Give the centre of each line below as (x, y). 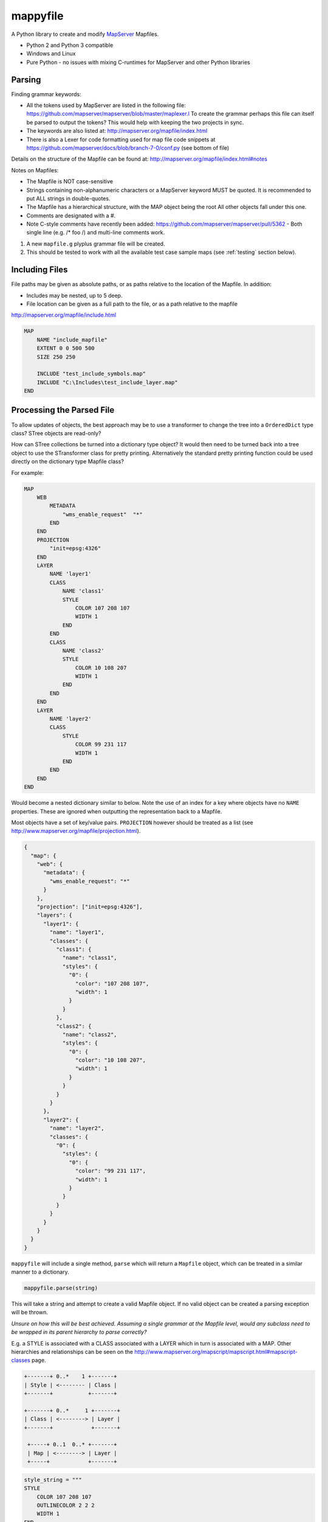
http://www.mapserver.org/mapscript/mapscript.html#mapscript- (216, 1352)
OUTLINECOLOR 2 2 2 (66, 1505)
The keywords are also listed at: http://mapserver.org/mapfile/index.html (117, 131)
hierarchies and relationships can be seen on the (72, 1352)
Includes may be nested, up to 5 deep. (74, 295)
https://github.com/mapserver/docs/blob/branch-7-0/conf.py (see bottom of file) (128, 148)
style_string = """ (53, 1480)
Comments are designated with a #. (71, 216)
